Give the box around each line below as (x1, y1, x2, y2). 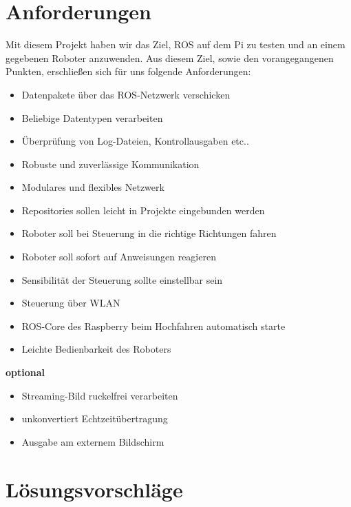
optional (6, 365, 45, 380)
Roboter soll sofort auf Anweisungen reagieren (21, 249, 216, 264)
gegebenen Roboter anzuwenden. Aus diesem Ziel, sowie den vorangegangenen (6, 50, 334, 65)
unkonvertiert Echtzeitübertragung (21, 411, 168, 426)
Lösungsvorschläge (6, 475, 183, 503)
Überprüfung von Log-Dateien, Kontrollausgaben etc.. (21, 134, 249, 148)
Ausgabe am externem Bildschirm (21, 434, 164, 448)
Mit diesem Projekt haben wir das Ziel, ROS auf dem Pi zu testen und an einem (6, 37, 345, 52)
